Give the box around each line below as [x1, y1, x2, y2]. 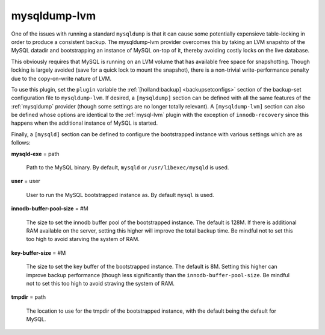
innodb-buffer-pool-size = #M [11, 205, 88, 212]
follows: [11, 139, 31, 146]
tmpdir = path [11, 293, 46, 301]
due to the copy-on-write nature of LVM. [11, 75, 111, 82]
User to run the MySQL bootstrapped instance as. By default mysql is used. [26, 191, 214, 198]
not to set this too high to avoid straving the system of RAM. [26, 280, 175, 287]
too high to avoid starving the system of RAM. [26, 236, 140, 243]
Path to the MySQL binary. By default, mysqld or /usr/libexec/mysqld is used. [26, 164, 229, 171]
